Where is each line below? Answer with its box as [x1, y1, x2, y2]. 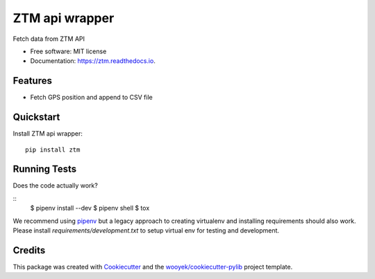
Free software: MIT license [30, 47, 107, 55]
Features [12, 75, 52, 87]
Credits [12, 244, 46, 256]
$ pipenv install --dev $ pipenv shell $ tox [30, 204, 150, 213]
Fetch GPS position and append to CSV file [30, 93, 153, 102]
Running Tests [12, 163, 76, 175]
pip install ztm [25, 145, 81, 154]
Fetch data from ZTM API [12, 35, 85, 43]
